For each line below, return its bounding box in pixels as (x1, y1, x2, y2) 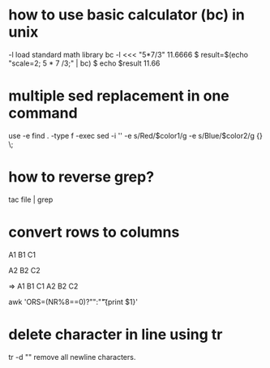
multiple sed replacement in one (8, 87, 229, 105)
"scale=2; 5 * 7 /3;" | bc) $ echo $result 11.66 (8, 58, 161, 68)
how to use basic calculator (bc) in (8, 6, 245, 24)
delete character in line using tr (8, 325, 223, 344)
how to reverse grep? (8, 168, 155, 186)
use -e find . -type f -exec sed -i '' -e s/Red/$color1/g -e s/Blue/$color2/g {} (8, 131, 264, 140)
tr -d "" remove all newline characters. (8, 352, 136, 362)
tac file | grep (8, 195, 54, 204)
